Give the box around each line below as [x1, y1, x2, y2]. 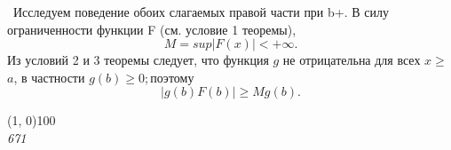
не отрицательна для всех [282, 51, 421, 69]
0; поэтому [138, 67, 194, 86]
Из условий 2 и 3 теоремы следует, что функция [7, 51, 269, 69]
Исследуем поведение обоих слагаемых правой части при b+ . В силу [12, 3, 389, 20]
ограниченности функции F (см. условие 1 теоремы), [7, 20, 297, 38]
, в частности [13, 67, 85, 86]
